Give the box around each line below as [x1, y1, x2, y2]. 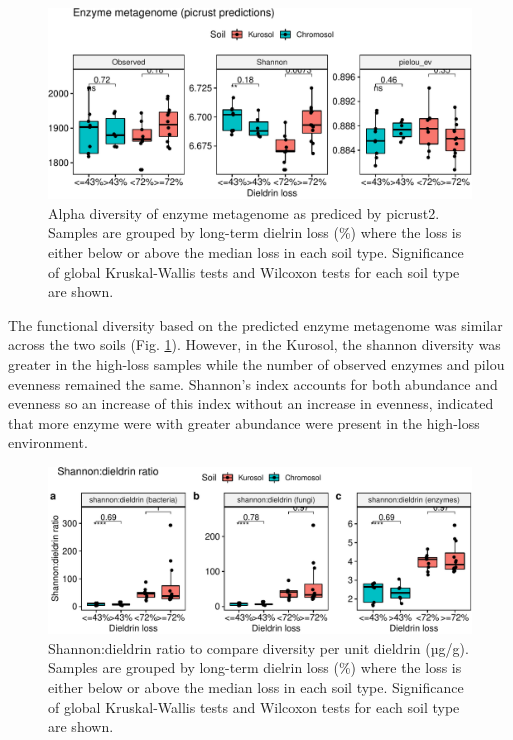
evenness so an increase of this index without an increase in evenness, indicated [8, 393, 494, 414]
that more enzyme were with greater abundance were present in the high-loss [8, 412, 480, 433]
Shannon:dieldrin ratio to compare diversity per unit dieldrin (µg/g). [48, 637, 469, 658]
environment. [8, 432, 88, 453]
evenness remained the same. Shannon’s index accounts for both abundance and [8, 373, 498, 394]
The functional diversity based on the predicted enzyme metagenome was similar [8, 314, 503, 335]
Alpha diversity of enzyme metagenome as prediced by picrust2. [48, 202, 440, 223]
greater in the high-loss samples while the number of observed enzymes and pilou [8, 354, 505, 375]
